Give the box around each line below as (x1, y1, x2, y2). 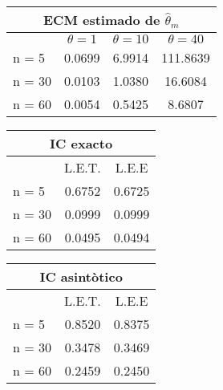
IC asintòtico (39, 267, 123, 286)
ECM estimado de (43, 10, 160, 29)
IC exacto (50, 134, 113, 152)
